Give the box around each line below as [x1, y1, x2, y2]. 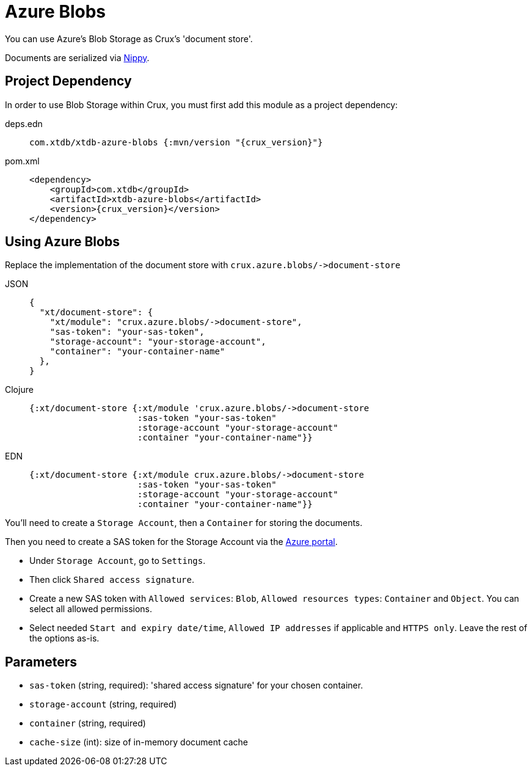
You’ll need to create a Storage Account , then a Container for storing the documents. [5, 517, 363, 528]
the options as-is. [29, 633, 100, 644]
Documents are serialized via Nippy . [5, 52, 150, 63]
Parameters [5, 654, 77, 670]
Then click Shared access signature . [29, 574, 195, 585]
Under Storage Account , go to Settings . [29, 555, 206, 566]
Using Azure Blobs [5, 234, 120, 250]
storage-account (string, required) [29, 699, 177, 710]
